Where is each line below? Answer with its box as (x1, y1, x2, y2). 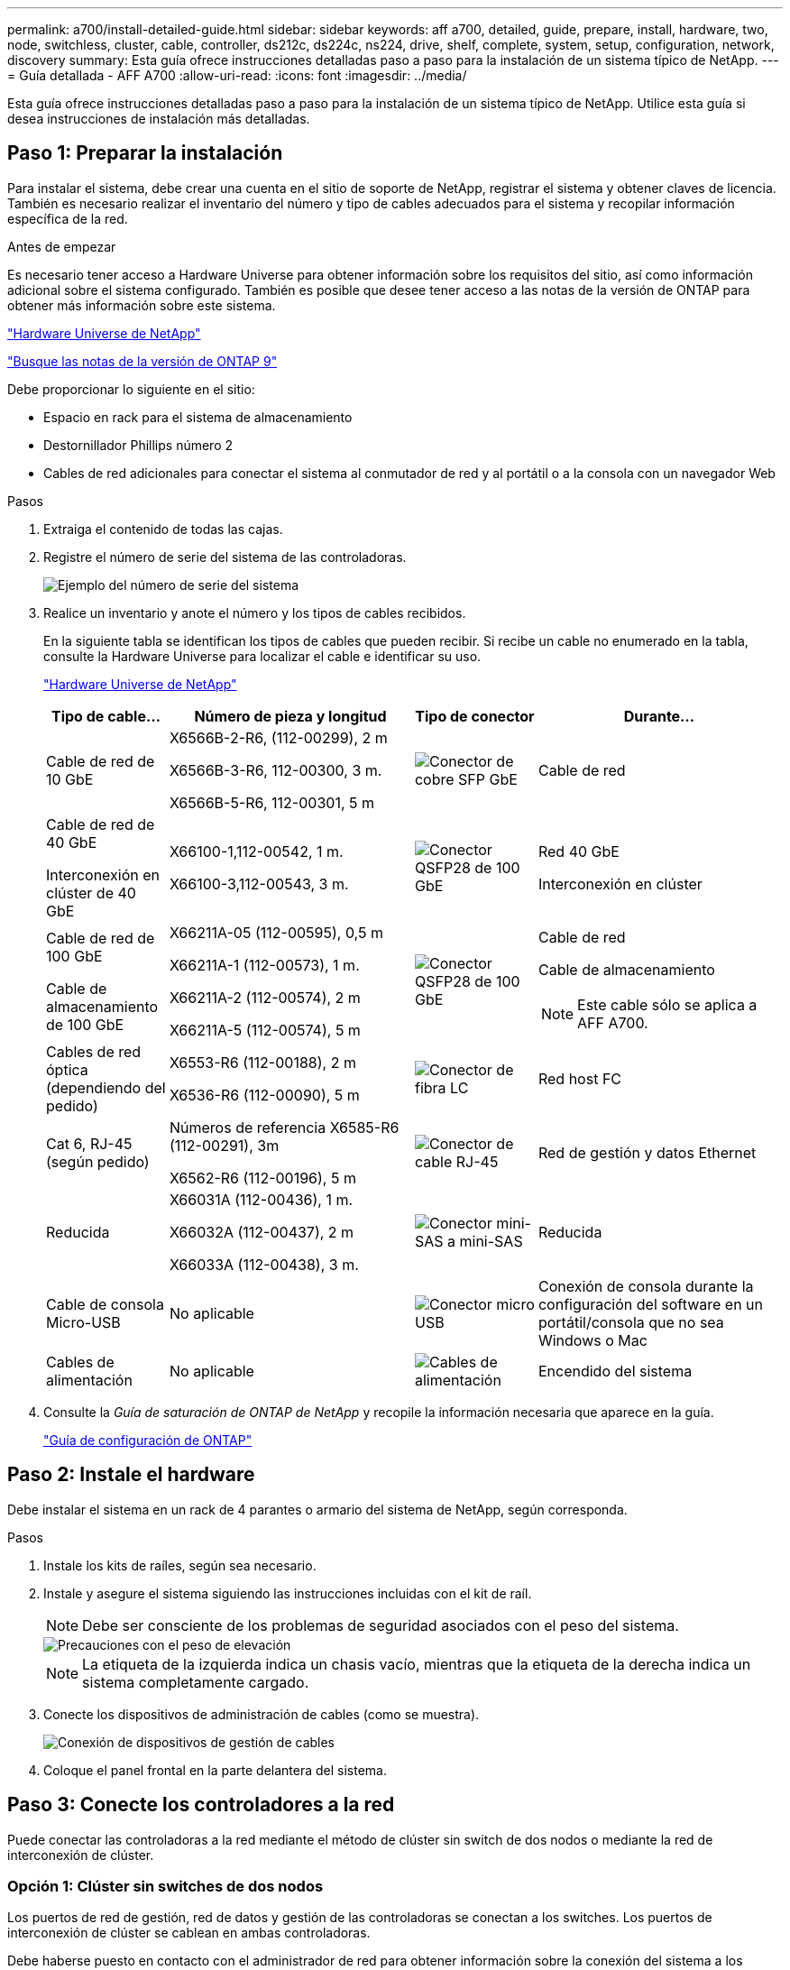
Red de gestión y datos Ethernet (537, 1143, 757, 1162)
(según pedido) (46, 1152, 150, 1171)
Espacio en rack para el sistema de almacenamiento (43, 409, 353, 425)
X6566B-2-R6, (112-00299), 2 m (169, 728, 388, 747)
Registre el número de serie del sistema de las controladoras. (43, 548, 407, 565)
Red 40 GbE (537, 842, 620, 861)
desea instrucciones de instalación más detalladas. (7, 111, 310, 126)
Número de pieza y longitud (194, 706, 387, 725)
